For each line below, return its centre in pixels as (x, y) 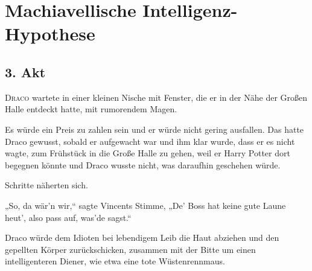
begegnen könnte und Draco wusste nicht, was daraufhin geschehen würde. (143, 164)
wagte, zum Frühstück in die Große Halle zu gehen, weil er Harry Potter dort (148, 153)
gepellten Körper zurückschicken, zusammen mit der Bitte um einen (130, 249)
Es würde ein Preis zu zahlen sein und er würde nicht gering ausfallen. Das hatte (154, 129)
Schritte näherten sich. (46, 185)
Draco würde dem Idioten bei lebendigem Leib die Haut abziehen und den (142, 238)
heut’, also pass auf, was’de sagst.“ (68, 217)
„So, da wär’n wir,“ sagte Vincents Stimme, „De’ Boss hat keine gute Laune (145, 205)
